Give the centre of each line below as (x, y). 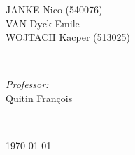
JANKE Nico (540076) (54, 9)
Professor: (27, 84)
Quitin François (39, 98)
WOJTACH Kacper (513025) (68, 37)
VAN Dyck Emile (43, 23)
